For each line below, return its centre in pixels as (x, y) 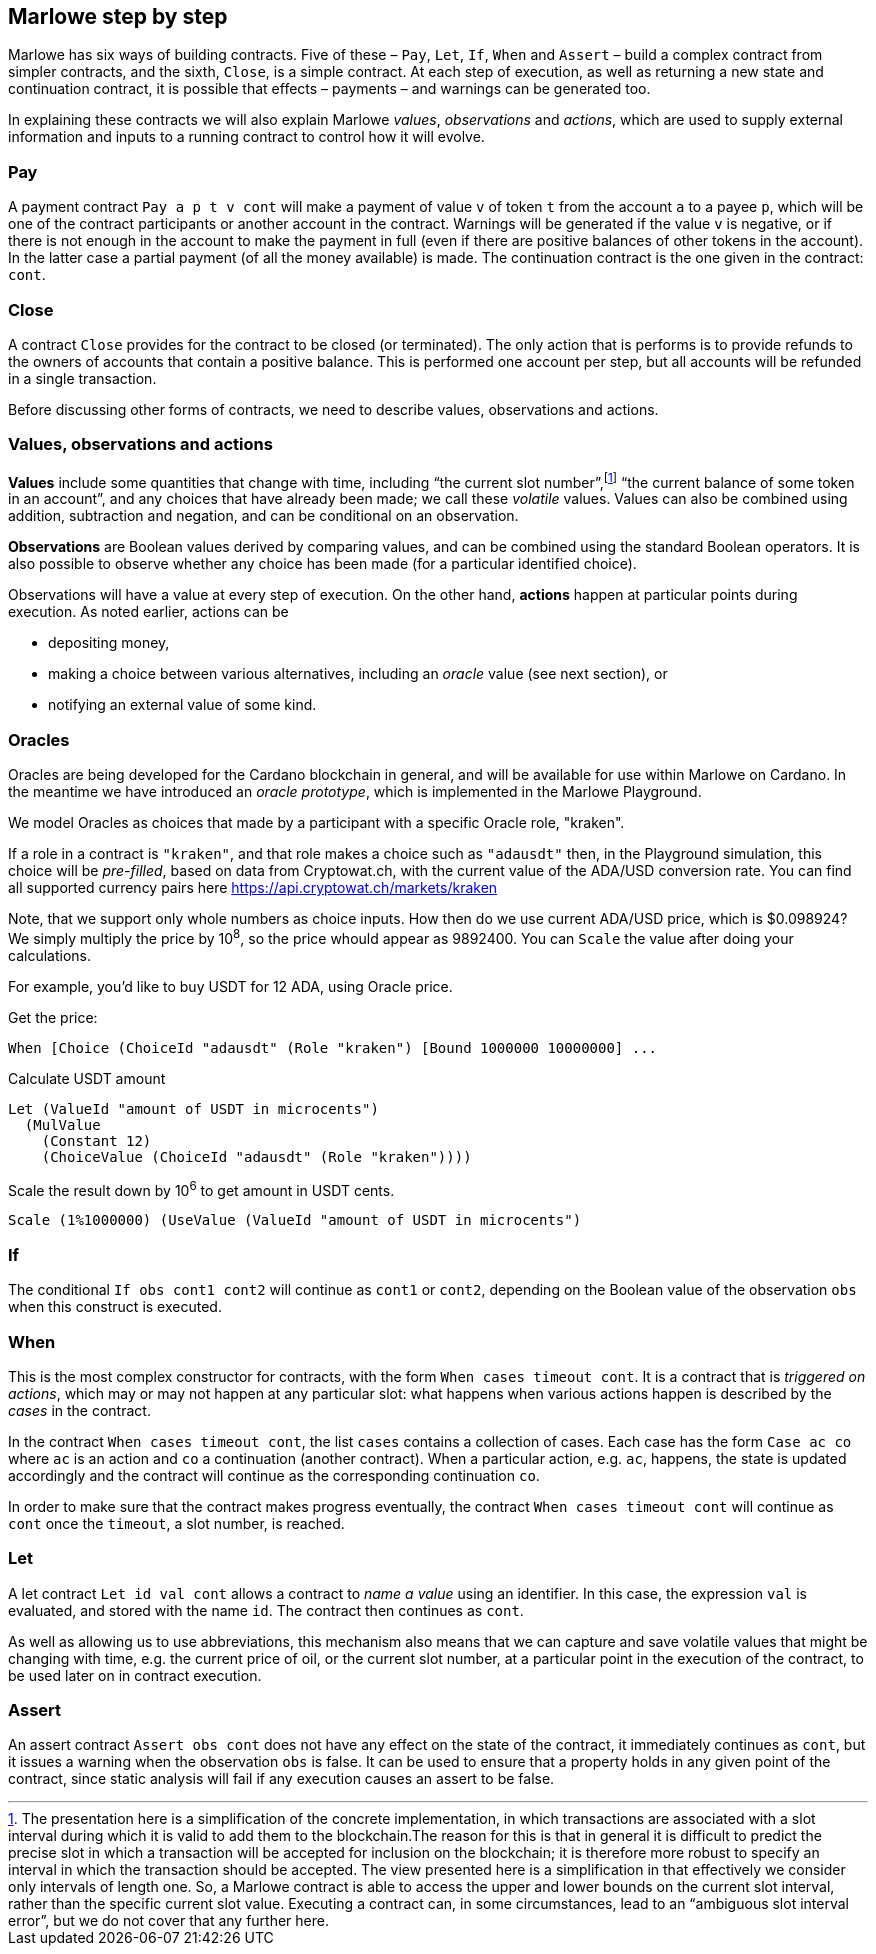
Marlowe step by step (118, 16)
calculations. (49, 955)
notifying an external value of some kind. (182, 705)
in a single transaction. (82, 378)
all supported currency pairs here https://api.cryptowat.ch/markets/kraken (253, 888)
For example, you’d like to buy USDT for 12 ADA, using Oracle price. (230, 986)
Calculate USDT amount (87, 1078)
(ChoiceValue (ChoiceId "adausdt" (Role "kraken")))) (256, 1156)
